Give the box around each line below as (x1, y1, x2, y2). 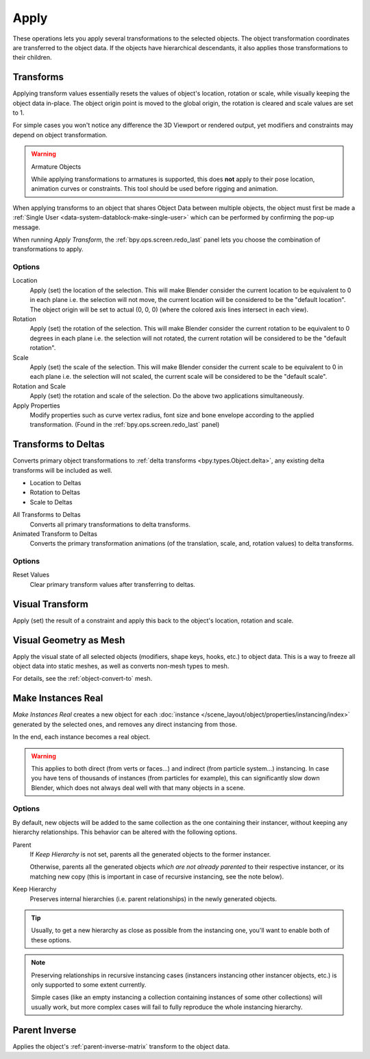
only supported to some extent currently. (31, 980, 147, 988)
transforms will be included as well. (12, 466, 112, 474)
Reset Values (12, 570, 50, 579)
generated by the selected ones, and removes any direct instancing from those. (12, 720, 238, 728)
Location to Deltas (29, 479, 82, 487)
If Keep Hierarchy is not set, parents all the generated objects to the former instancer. (29, 850, 271, 859)
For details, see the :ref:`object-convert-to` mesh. (12, 675, 153, 683)
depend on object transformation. (12, 130, 108, 139)
